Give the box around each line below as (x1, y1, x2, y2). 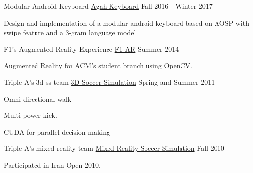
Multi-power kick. (4, 110, 57, 120)
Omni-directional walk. (4, 93, 73, 104)
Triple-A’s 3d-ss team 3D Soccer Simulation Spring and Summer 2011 (4, 76, 215, 87)
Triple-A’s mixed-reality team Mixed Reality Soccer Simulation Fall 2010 (4, 143, 224, 153)
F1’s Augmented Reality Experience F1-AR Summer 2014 (4, 43, 179, 54)
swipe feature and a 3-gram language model (4, 27, 136, 37)
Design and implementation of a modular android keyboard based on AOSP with (4, 17, 249, 28)
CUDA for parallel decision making (4, 126, 110, 137)
